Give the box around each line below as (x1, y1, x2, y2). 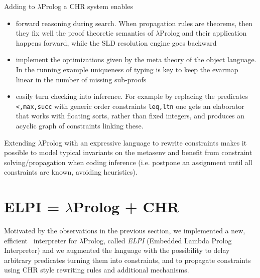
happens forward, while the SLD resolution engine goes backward (16, 37, 217, 48)
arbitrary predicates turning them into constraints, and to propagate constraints (4, 254, 251, 265)
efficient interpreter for (4, 235, 77, 245)
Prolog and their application (160, 28, 247, 38)
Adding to (4, 1, 35, 11)
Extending (4, 137, 36, 148)
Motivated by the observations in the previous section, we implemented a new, (4, 225, 245, 236)
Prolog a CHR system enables (41, 1, 133, 11)
